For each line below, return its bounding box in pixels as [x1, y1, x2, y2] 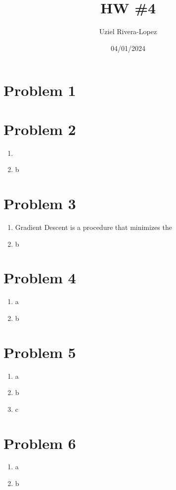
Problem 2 [3, 119, 76, 139]
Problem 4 [3, 267, 76, 288]
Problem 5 [3, 342, 76, 362]
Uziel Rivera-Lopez [99, 26, 157, 37]
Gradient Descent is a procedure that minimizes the [15, 222, 172, 232]
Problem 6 [3, 433, 76, 453]
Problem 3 [3, 193, 76, 213]
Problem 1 [3, 80, 76, 100]
